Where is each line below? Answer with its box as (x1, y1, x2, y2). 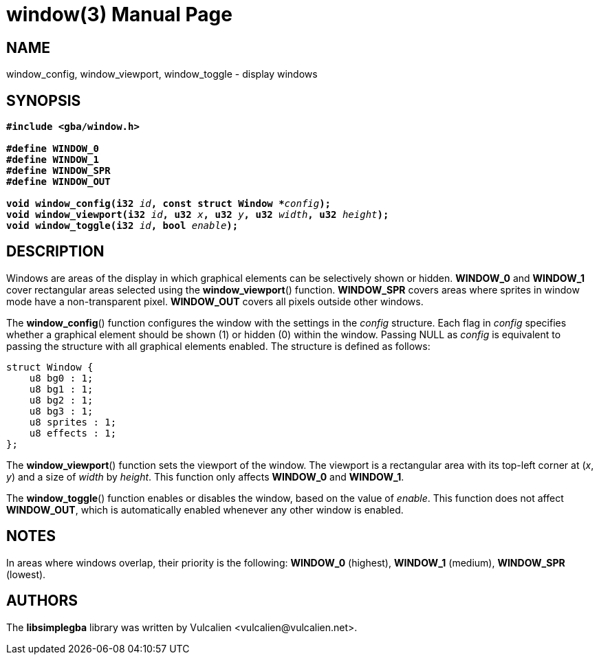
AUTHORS (6, 592, 78, 610)
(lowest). (6, 568, 46, 580)
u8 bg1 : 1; (29, 383, 94, 395)
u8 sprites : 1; (29, 416, 117, 428)
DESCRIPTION (6, 243, 105, 261)
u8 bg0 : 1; (29, 372, 94, 384)
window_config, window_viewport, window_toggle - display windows (6, 68, 318, 80)
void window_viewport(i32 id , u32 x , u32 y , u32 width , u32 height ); (6, 209, 389, 221)
